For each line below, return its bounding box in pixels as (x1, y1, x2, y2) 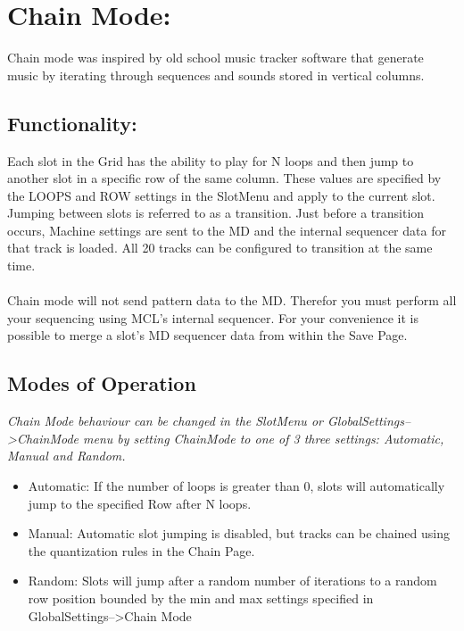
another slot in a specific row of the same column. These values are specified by (7, 169, 442, 187)
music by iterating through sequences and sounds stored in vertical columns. (7, 65, 425, 84)
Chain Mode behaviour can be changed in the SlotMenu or (7, 411, 323, 430)
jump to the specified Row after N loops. (28, 494, 252, 512)
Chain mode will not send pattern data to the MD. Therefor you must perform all (7, 291, 457, 310)
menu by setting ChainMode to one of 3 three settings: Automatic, (82, 428, 444, 447)
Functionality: (7, 109, 137, 137)
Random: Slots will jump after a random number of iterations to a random (28, 571, 437, 590)
